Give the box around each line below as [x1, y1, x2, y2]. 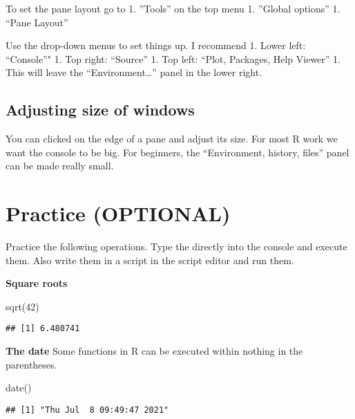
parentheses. [6, 357, 57, 371]
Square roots [6, 276, 68, 290]
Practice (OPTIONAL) [6, 199, 231, 227]
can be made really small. [6, 158, 114, 173]
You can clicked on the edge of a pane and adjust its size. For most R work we [6, 131, 338, 146]
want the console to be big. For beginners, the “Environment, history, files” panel [6, 145, 349, 159]
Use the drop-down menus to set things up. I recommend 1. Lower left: [6, 38, 306, 53]
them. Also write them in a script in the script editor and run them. [6, 252, 294, 267]
